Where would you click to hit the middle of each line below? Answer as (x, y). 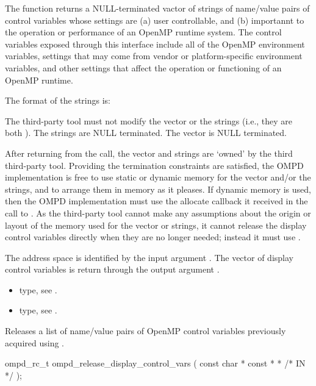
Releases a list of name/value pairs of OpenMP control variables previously (145, 331)
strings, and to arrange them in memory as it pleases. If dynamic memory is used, (158, 189)
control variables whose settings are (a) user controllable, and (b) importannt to (155, 20)
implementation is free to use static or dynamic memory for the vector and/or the (158, 177)
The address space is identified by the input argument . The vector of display (149, 257)
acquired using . (34, 342)
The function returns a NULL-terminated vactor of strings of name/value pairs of (157, 8)
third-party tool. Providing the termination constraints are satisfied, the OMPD (154, 165)
